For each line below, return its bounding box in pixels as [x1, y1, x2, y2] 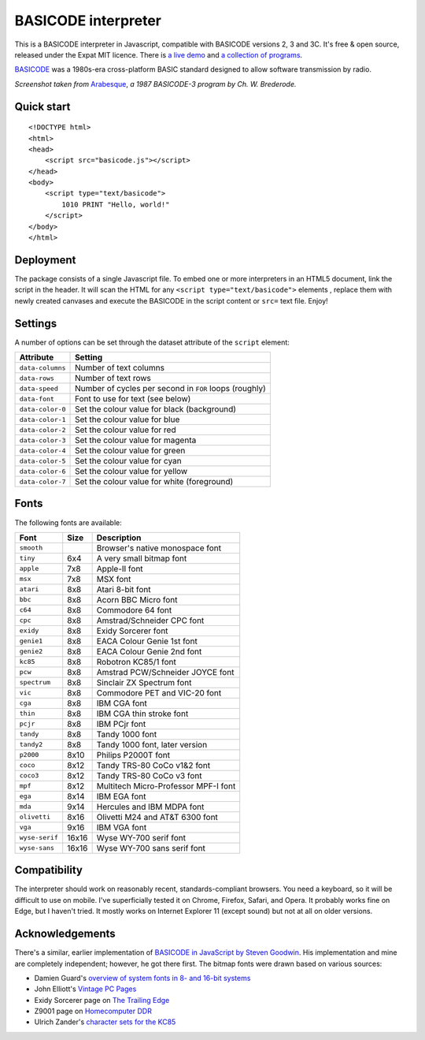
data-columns [19, 363, 66, 372]
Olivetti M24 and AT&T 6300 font [96, 811, 218, 822]
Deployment [14, 253, 76, 267]
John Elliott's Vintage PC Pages [34, 984, 137, 993]
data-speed [19, 384, 59, 393]
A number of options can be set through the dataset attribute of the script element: [14, 337, 290, 347]
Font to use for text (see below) [75, 393, 191, 404]
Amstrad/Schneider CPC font [96, 615, 205, 626]
